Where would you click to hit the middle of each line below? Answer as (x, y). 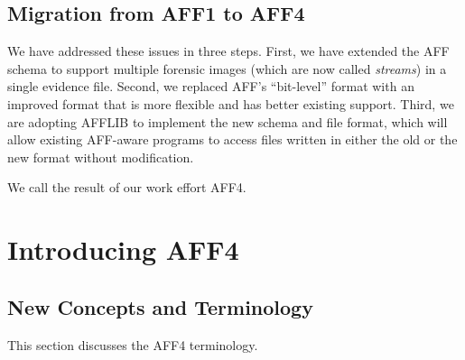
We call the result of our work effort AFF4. (127, 187)
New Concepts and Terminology (160, 306)
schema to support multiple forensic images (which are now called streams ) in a (227, 68)
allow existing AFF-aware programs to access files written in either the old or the (232, 139)
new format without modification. (101, 157)
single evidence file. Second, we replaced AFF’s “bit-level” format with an (211, 86)
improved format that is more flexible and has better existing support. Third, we (231, 103)
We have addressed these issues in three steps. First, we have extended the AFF (228, 51)
